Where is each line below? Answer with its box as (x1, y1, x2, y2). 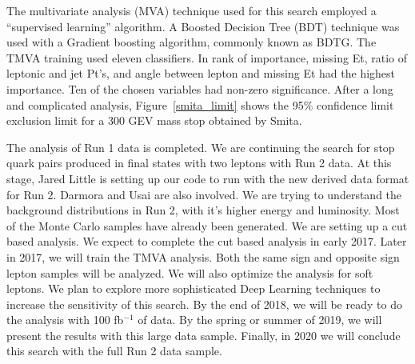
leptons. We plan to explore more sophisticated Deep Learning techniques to (6, 280, 381, 297)
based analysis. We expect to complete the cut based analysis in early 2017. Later (6, 233, 407, 250)
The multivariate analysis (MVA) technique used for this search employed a (6, 2, 377, 18)
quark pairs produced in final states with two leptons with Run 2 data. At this (6, 154, 392, 171)
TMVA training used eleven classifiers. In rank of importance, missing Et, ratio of (6, 49, 407, 66)
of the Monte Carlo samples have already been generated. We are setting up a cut (6, 217, 408, 234)
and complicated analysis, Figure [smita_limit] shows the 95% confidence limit (6, 96, 394, 113)
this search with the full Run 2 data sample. (6, 342, 222, 359)
